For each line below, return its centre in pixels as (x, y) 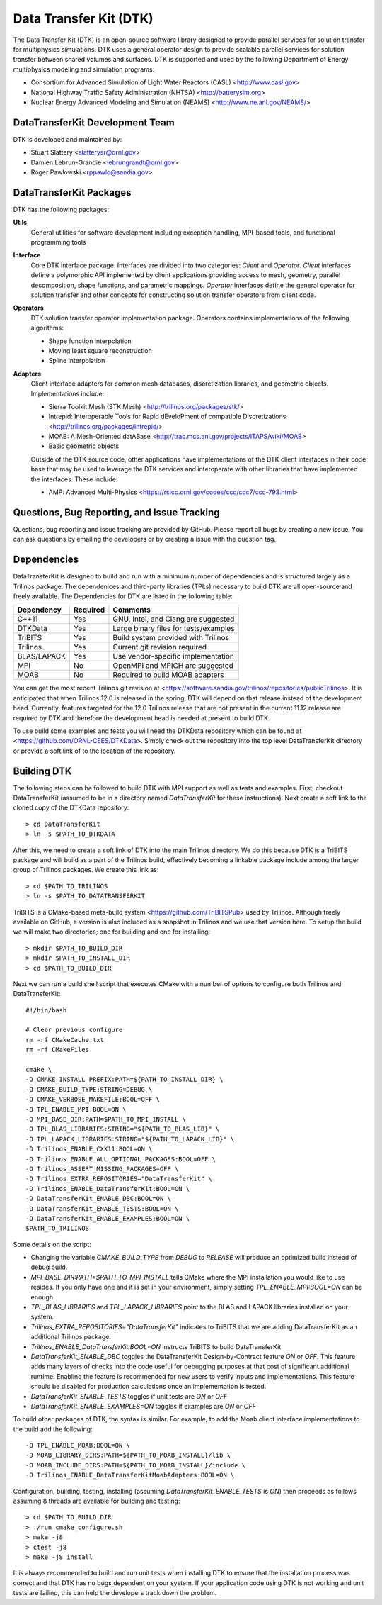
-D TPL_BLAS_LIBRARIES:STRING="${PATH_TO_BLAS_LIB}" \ (123, 1129)
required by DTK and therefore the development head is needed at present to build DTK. (141, 718)
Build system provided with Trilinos (171, 638)
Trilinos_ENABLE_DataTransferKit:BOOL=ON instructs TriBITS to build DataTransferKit (156, 1346)
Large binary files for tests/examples (174, 629)
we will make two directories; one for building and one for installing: (112, 932)
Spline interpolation (77, 361)
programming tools (58, 242)
